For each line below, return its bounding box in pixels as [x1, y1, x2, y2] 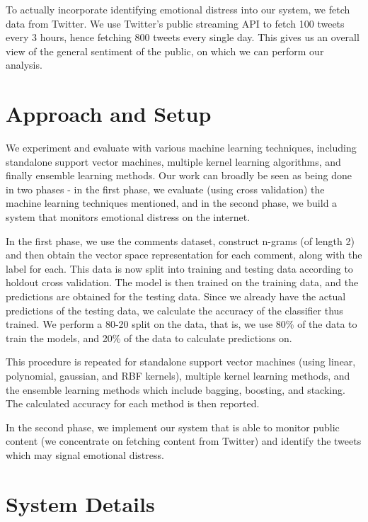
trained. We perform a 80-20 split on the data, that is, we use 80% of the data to [6, 317, 357, 331]
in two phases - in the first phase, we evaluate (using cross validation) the [6, 181, 325, 196]
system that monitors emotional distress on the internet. [6, 210, 251, 225]
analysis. [6, 57, 42, 72]
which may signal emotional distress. [6, 447, 164, 462]
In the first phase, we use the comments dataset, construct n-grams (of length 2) [6, 233, 355, 248]
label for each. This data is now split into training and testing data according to [6, 261, 353, 276]
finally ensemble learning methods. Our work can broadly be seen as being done [6, 168, 352, 183]
